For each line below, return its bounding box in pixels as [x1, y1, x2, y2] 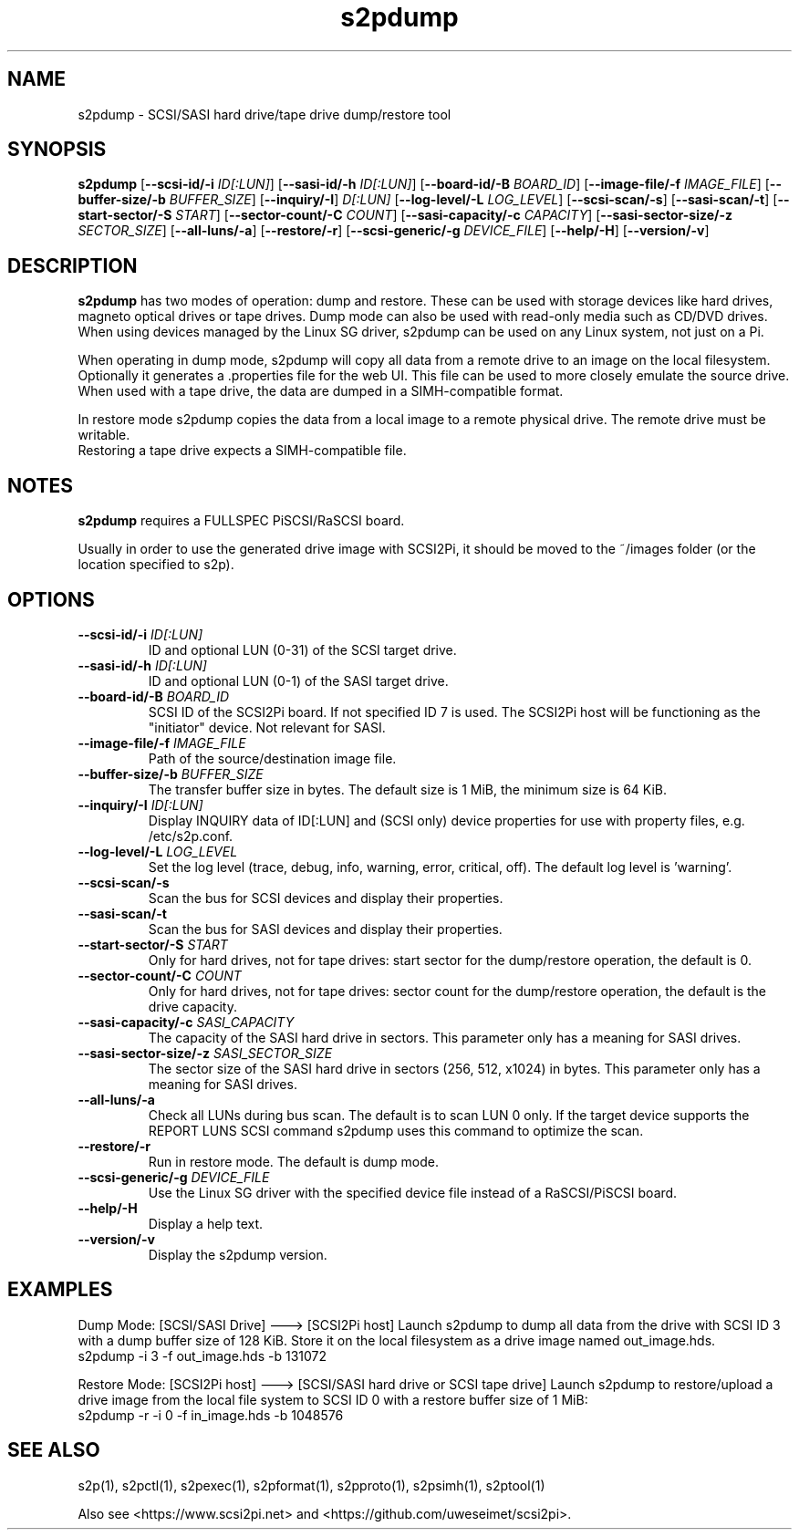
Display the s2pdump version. [148, 1246, 327, 1262]
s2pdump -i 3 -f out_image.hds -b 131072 [78, 1347, 327, 1364]
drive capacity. [148, 998, 237, 1014]
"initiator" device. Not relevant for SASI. [148, 719, 386, 735]
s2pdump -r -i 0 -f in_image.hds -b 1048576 [78, 1407, 344, 1423]
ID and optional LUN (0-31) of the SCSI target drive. [148, 641, 457, 658]
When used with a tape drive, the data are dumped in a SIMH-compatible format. [78, 383, 564, 400]
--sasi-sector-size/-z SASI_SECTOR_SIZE [78, 1044, 333, 1061]
